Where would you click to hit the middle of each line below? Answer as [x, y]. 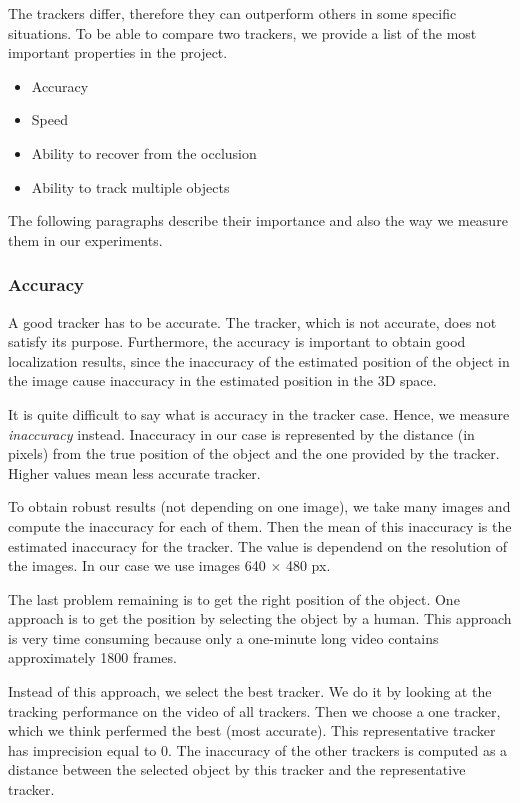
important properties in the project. [118, 52]
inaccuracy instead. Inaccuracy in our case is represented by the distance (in [241, 433]
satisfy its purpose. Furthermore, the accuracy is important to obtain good [237, 341]
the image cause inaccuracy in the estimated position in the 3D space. [222, 380]
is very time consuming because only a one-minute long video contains [223, 637]
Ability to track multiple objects [130, 186]
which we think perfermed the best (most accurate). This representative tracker [252, 730]
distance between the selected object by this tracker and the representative [237, 769]
